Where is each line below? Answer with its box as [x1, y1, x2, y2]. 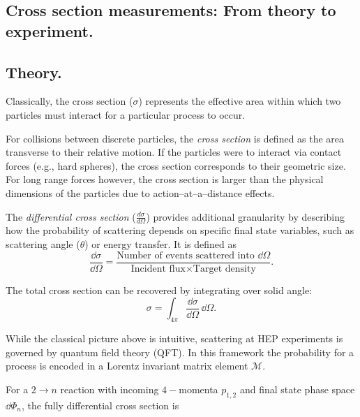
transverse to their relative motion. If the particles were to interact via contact [6, 145, 342, 159]
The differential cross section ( [6, 209, 136, 224]
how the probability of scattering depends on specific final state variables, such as [6, 223, 354, 237]
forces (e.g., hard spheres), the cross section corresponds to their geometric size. [6, 158, 346, 173]
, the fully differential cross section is [22, 397, 179, 412]
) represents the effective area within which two [138, 94, 341, 108]
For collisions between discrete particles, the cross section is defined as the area [6, 131, 345, 145]
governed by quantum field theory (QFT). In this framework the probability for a [6, 344, 354, 359]
